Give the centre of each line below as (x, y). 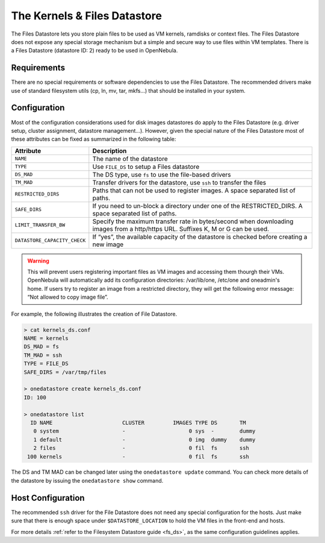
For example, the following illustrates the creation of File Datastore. (94, 314)
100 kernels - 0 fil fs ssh (138, 456)
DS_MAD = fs (42, 347)
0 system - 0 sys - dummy (144, 431)
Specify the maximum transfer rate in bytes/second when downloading (193, 221)
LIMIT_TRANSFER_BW (40, 225)
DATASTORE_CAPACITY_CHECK (50, 240)
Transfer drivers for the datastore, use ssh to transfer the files (179, 182)
